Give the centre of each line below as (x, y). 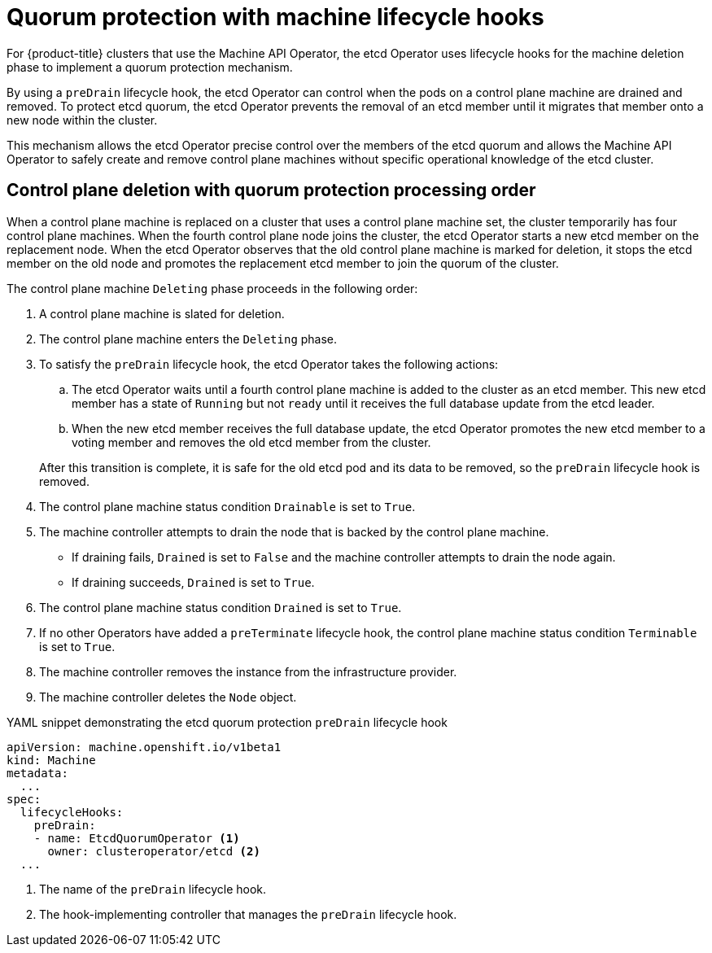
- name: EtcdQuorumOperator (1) (137, 838)
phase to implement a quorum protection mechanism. (150, 67)
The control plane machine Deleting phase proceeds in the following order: (212, 288)
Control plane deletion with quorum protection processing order (271, 190)
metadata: (37, 773)
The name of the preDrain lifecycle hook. (153, 889)
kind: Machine (51, 760)
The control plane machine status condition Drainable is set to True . (227, 506)
